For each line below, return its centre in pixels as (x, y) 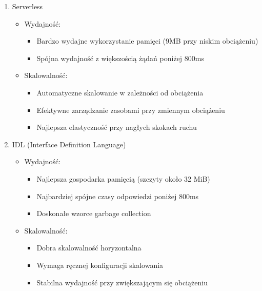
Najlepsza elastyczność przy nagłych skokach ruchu (117, 127)
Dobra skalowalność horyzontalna (89, 248)
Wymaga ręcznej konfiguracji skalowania (100, 265)
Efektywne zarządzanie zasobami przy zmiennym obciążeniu (131, 110)
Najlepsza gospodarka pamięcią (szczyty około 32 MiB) (123, 178)
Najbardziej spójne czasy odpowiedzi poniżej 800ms (118, 196)
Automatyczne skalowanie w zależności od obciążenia (120, 92)
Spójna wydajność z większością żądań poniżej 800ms (120, 58)
